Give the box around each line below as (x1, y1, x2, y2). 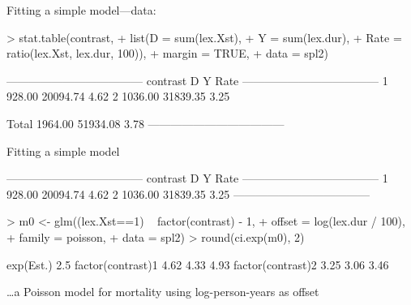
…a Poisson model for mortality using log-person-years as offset (6, 283, 319, 300)
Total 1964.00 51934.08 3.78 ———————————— (6, 114, 285, 131)
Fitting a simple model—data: (6, 2, 156, 18)
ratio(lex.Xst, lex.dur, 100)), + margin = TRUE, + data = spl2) (6, 45, 328, 62)
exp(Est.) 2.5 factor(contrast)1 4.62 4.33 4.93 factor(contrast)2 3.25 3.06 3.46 (6, 256, 389, 273)
